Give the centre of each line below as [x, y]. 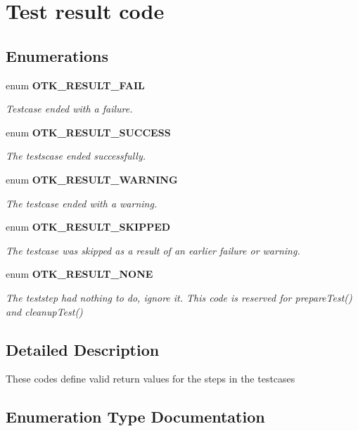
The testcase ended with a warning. [82, 203]
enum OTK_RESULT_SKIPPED [88, 227]
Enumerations [57, 55]
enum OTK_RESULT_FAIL [75, 85]
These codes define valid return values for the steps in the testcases [151, 379]
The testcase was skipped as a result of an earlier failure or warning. [153, 250]
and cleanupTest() [44, 311]
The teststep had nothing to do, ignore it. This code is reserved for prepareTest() [179, 297]
